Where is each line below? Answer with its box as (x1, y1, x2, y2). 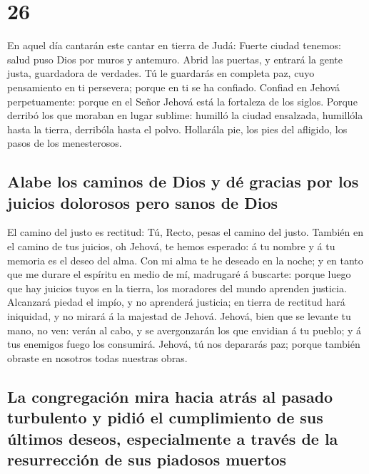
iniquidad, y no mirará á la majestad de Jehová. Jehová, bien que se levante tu (7, 309, 351, 324)
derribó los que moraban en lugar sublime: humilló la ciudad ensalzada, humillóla (7, 108, 363, 123)
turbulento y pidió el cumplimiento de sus (7, 406, 323, 428)
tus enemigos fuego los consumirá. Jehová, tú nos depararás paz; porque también (7, 336, 360, 351)
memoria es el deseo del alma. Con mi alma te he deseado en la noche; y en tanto (7, 252, 363, 267)
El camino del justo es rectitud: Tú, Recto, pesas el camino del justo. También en (7, 225, 363, 239)
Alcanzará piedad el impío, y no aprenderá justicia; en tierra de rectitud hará (7, 294, 345, 309)
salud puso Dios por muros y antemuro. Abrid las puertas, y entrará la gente (7, 51, 343, 66)
